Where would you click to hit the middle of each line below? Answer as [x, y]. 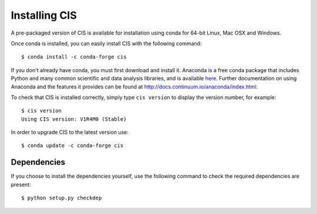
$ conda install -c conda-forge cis [74, 57]
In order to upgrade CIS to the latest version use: [70, 133]
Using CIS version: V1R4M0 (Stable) [74, 119]
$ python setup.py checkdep [62, 198]
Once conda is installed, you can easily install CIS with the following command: [106, 43]
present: [21, 184]
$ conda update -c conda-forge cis [72, 146]
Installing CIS [44, 15]
